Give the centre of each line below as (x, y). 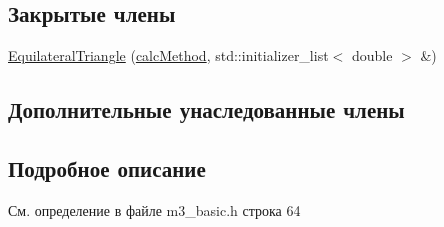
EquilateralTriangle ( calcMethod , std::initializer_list (168, 55)
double (372, 55)
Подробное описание (107, 167)
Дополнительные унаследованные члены (206, 109)
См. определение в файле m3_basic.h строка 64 (154, 209)
